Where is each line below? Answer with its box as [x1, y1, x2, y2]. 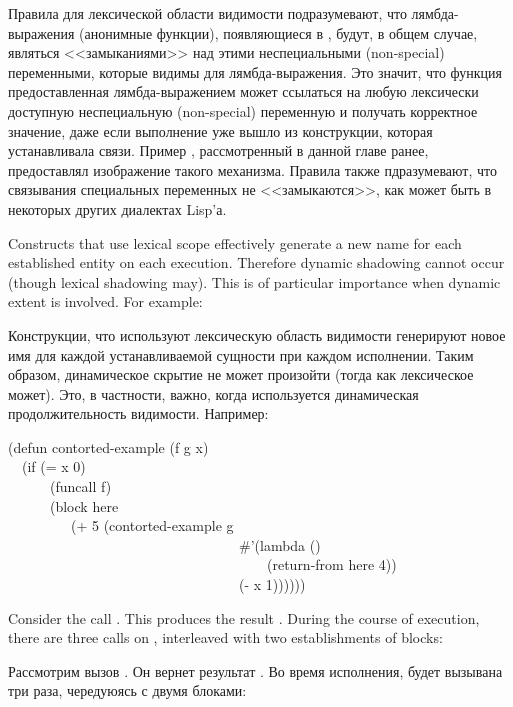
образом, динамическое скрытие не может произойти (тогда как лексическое [8, 364, 474, 385]
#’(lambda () [238, 534, 321, 555]
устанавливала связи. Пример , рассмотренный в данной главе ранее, [8, 140, 429, 161]
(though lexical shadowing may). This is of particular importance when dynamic [8, 271, 501, 292]
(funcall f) [49, 476, 112, 497]
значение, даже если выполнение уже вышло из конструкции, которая [8, 120, 433, 141]
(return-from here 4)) [266, 554, 397, 575]
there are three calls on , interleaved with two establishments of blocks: [8, 627, 443, 648]
